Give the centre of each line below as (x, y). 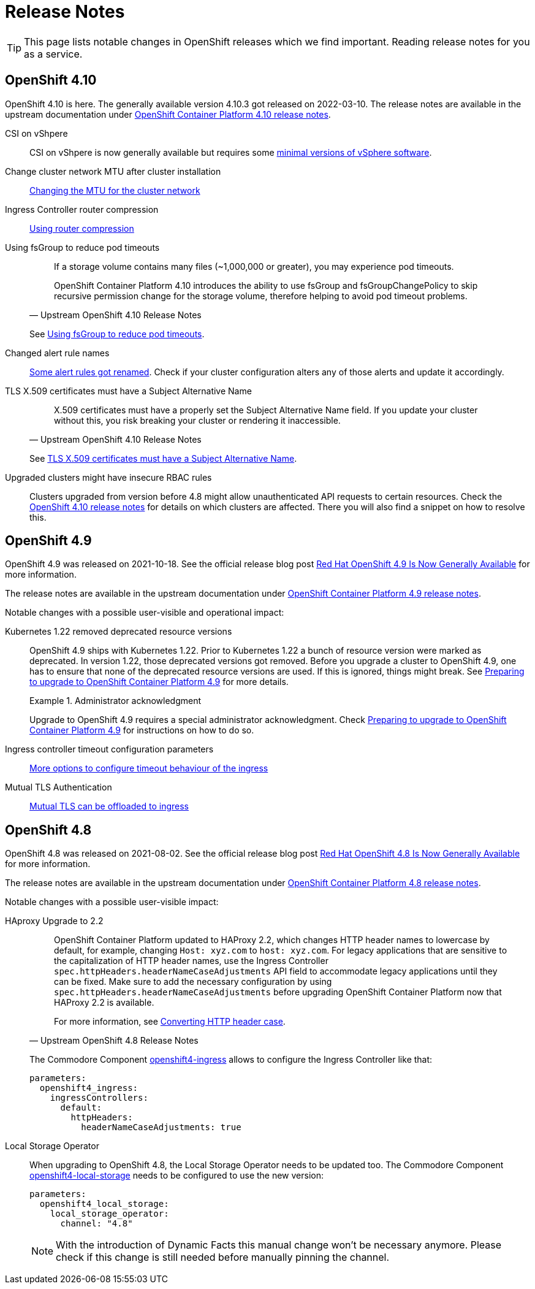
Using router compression (82, 228)
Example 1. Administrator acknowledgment (116, 701)
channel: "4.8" (97, 1224)
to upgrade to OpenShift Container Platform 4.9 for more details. (159, 682)
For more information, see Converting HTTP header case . (170, 1022)
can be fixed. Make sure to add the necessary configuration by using (193, 982)
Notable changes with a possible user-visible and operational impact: (145, 613)
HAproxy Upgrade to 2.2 (54, 921)
